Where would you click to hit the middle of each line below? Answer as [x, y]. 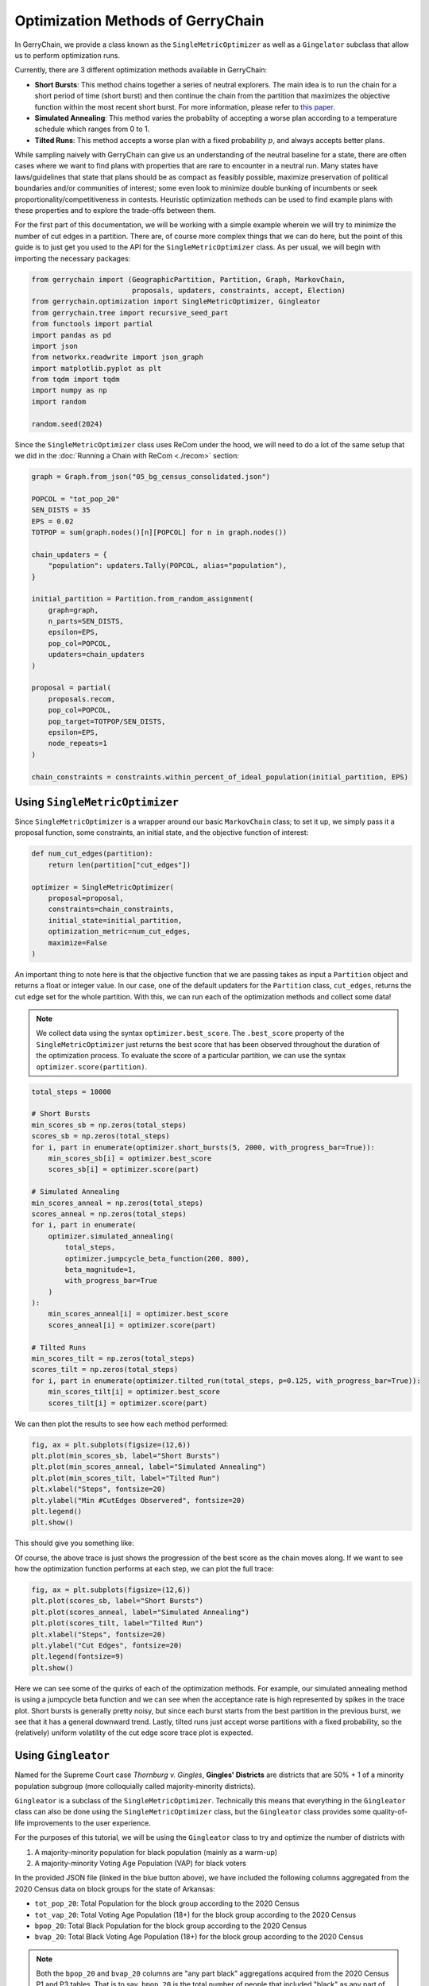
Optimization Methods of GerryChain [139, 21]
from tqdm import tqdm [75, 380]
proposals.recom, [82, 699]
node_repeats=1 [77, 744]
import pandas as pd [71, 335]
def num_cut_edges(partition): [93, 854]
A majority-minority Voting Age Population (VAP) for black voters [140, 1863]
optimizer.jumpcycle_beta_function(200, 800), [157, 1258]
